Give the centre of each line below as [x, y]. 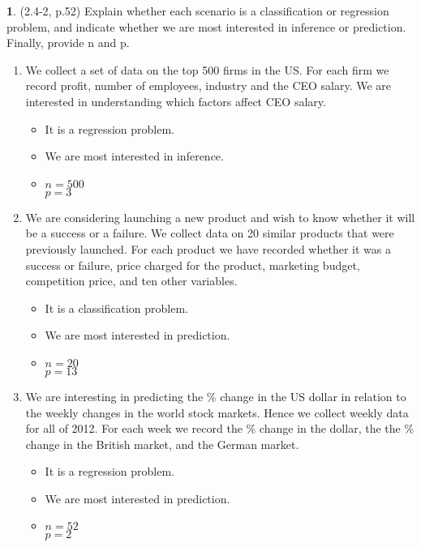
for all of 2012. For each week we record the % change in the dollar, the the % [220, 428]
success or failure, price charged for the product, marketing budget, [193, 265]
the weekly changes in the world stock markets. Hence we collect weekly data [217, 412]
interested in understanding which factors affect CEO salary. [176, 101]
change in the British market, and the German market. [162, 444]
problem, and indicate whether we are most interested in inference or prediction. [206, 26]
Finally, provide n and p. [68, 43]
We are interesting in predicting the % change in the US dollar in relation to [216, 396]
